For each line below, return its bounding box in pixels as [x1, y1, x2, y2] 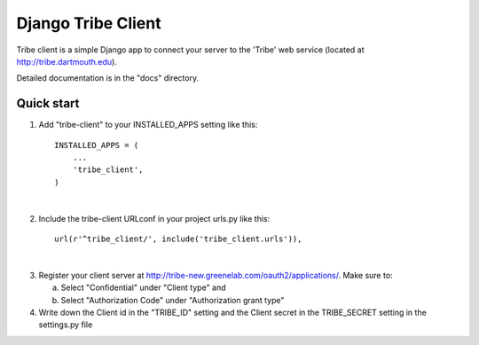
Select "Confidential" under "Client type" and [60, 282, 226, 293]
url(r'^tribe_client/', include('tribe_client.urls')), [54, 233, 302, 244]
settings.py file [38, 319, 93, 330]
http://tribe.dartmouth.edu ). [16, 56, 117, 67]
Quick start [16, 96, 80, 111]
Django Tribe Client [16, 13, 161, 33]
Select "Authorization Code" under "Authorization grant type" [60, 294, 285, 305]
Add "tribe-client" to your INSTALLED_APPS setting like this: [38, 120, 258, 130]
